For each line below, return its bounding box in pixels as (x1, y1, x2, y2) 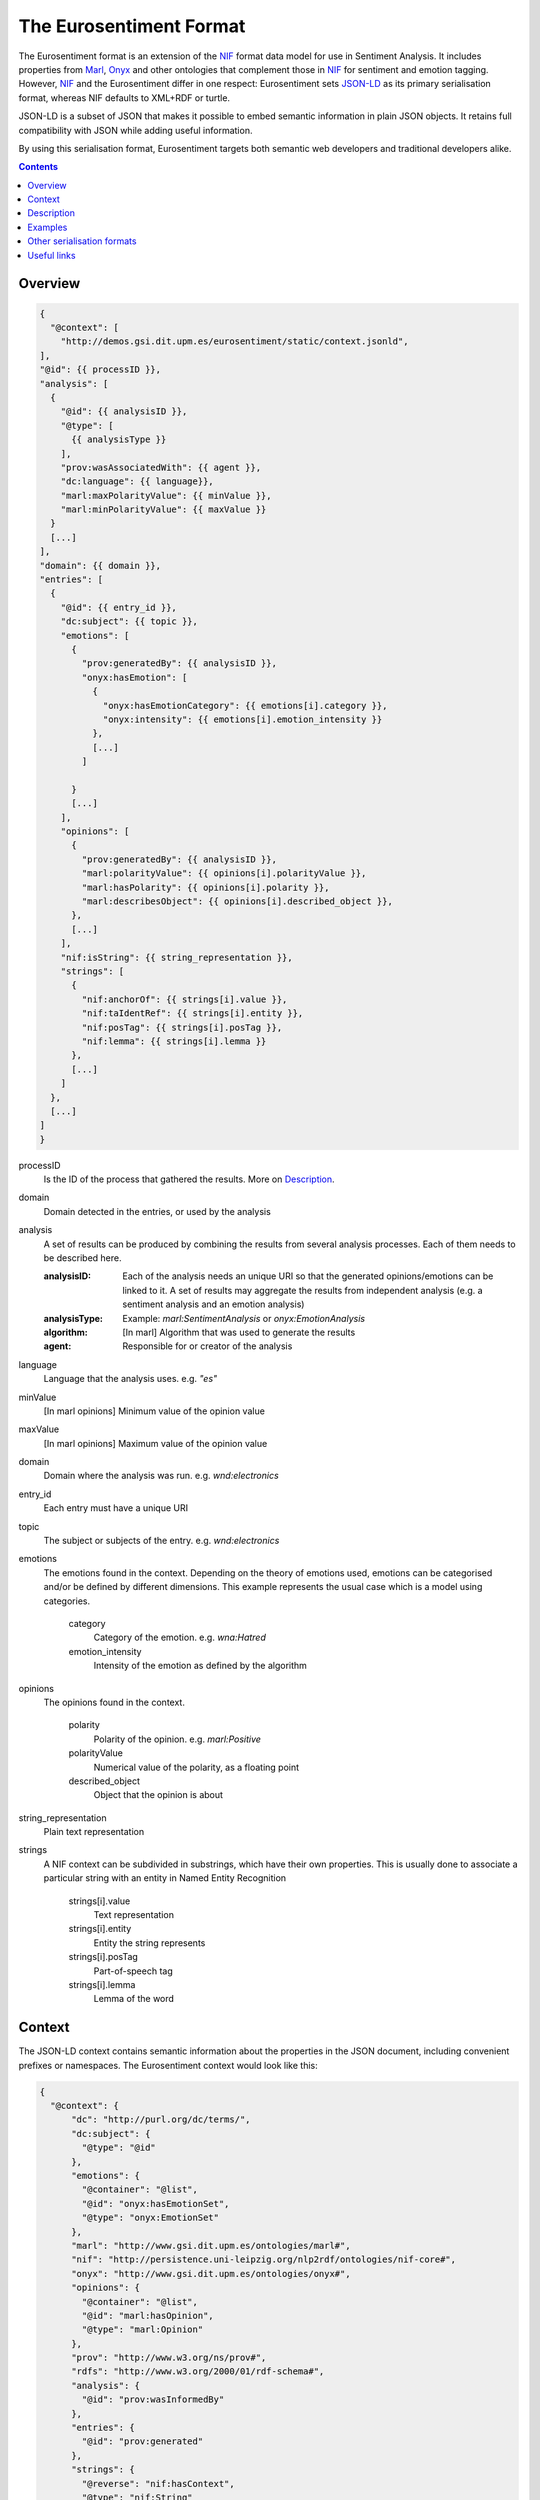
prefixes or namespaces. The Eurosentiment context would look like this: (18, 2059, 319, 2071)
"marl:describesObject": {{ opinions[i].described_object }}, (81, 896, 394, 907)
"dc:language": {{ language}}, (60, 476, 214, 487)
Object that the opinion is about (93, 1789, 224, 1801)
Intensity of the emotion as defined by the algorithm (93, 1660, 307, 1672)
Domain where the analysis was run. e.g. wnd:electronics (43, 1470, 279, 1482)
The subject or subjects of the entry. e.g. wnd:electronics (43, 1535, 280, 1547)
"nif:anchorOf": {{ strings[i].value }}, (81, 993, 288, 1005)
